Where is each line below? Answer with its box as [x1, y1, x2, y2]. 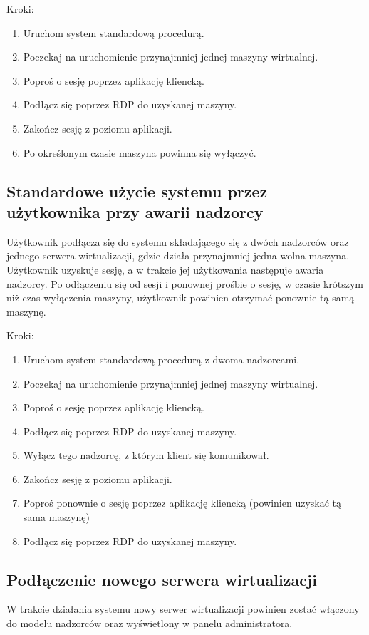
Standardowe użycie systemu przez [6, 180, 268, 202]
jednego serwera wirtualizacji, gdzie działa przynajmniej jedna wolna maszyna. [6, 248, 350, 263]
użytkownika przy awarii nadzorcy [6, 200, 264, 222]
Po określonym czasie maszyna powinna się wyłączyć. [23, 145, 256, 160]
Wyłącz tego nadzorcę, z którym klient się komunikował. [23, 448, 269, 463]
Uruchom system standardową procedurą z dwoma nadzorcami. [23, 351, 300, 366]
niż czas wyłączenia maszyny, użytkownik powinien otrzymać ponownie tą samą [6, 290, 355, 305]
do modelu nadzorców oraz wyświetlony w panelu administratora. [6, 616, 293, 631]
